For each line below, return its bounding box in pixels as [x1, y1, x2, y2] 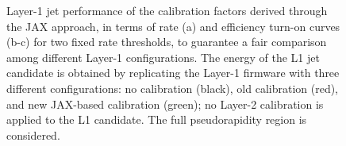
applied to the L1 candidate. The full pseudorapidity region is [6, 111, 307, 128]
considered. [6, 126, 60, 143]
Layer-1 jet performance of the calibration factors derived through [6, 2, 328, 18]
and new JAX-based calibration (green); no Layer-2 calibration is [6, 95, 324, 112]
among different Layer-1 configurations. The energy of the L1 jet [6, 48, 320, 65]
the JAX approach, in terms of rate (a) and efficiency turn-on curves [6, 17, 340, 34]
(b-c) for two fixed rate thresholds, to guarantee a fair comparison [6, 33, 327, 50]
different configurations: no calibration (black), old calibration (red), [6, 79, 339, 96]
